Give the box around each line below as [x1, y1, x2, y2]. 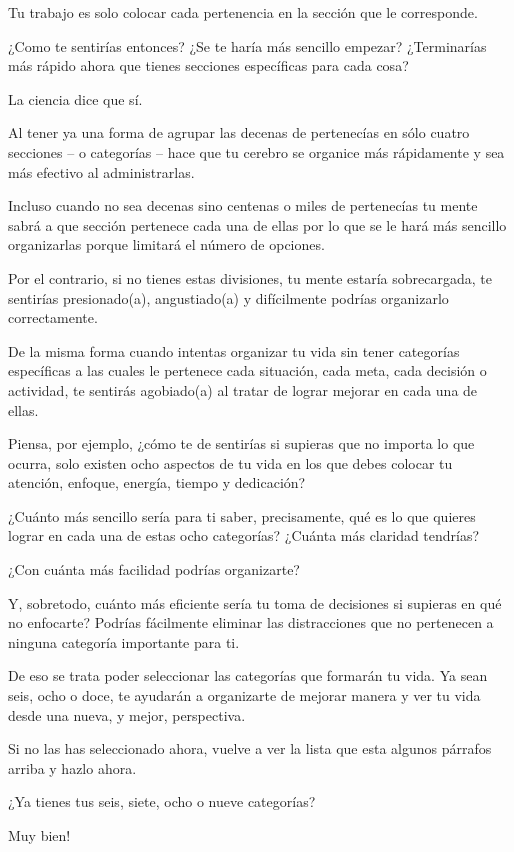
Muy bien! [8, 825, 71, 845]
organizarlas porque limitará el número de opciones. [8, 234, 325, 255]
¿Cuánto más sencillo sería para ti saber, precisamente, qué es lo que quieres [8, 505, 476, 526]
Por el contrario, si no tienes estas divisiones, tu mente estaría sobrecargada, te [8, 267, 492, 288]
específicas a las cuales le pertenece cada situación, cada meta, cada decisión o [8, 360, 487, 381]
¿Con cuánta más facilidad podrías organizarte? [8, 559, 300, 580]
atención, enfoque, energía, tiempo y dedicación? [8, 472, 306, 493]
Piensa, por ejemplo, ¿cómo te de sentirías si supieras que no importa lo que [8, 433, 475, 454]
